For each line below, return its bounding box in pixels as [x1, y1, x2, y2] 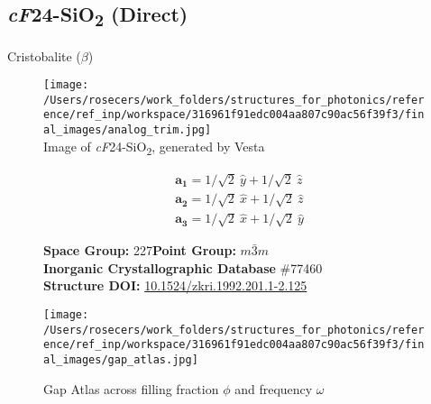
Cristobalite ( [7, 46, 81, 65]
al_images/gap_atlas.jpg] [43, 353, 198, 367]
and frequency [234, 379, 313, 398]
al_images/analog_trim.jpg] [43, 124, 212, 137]
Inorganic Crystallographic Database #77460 [43, 258, 323, 277]
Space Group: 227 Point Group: [43, 241, 236, 260]
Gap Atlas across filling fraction [43, 379, 219, 398]
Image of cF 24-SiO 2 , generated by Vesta [43, 136, 265, 158]
